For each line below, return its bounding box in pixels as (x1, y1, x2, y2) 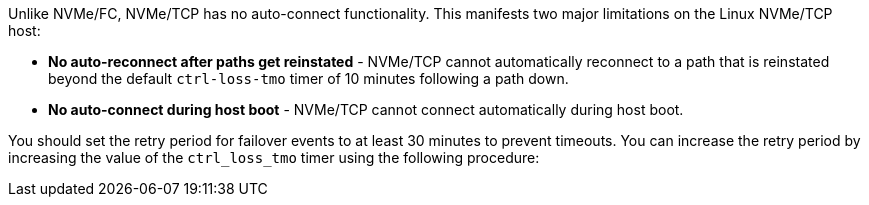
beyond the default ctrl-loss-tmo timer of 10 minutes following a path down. (48, 70, 569, 87)
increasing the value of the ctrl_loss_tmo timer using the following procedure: (8, 149, 540, 166)
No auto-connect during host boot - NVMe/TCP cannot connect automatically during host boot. (48, 101, 684, 118)
